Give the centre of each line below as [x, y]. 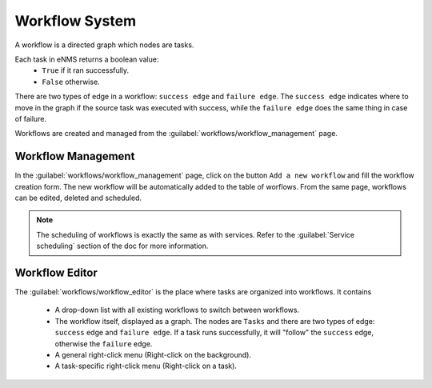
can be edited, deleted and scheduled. [78, 198]
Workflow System [75, 21]
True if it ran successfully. [86, 70]
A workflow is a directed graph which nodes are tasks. [104, 45]
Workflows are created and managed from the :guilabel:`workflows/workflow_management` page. [176, 134]
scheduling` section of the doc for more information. [122, 246]
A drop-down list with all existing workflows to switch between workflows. [177, 310]
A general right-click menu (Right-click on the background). [153, 355]
